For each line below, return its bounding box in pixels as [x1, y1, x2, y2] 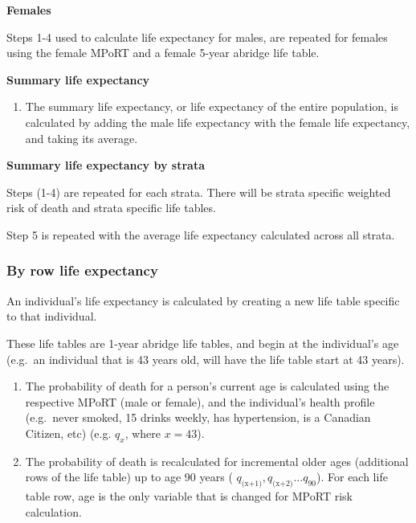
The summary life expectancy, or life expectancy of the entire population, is [25, 98, 399, 115]
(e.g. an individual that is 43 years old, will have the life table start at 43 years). [6, 350, 405, 367]
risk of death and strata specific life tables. [6, 199, 216, 216]
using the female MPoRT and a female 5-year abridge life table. [6, 44, 320, 61]
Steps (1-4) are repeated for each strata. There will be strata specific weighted [6, 183, 391, 200]
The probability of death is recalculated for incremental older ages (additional [25, 452, 409, 469]
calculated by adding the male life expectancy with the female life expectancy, [25, 113, 410, 130]
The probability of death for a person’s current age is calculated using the [25, 378, 389, 394]
